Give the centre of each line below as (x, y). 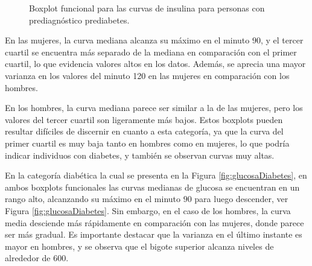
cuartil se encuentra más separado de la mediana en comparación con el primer (151, 52)
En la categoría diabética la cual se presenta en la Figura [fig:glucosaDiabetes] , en (156, 175)
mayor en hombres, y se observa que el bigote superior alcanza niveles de (139, 246)
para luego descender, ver (241, 199)
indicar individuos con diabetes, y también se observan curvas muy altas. (140, 155)
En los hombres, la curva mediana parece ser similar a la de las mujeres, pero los (154, 108)
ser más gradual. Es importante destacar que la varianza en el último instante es (154, 234)
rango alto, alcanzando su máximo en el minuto (93, 199)
